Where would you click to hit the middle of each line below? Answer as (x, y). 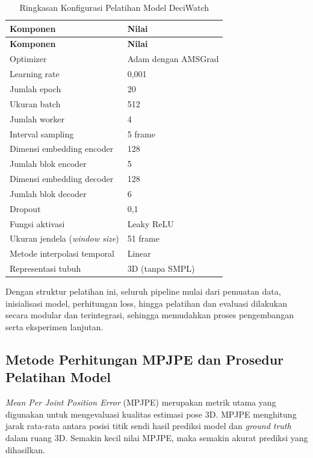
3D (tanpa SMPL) (161, 268)
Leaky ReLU (150, 223)
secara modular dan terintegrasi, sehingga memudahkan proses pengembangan (150, 315)
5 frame (141, 133)
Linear (139, 253)
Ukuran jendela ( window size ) (64, 238)
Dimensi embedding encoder (62, 149)
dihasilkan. (25, 449)
